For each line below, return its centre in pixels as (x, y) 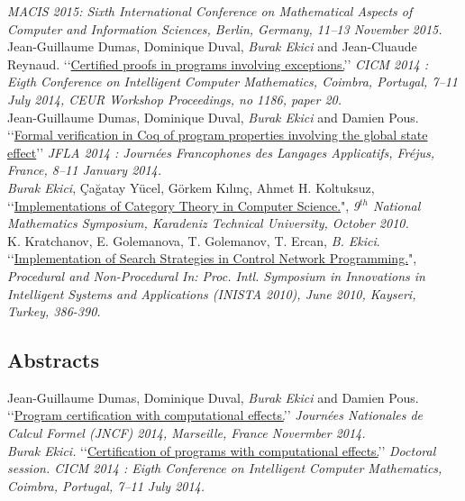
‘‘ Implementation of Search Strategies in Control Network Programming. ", (212, 258)
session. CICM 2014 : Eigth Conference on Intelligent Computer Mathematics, (225, 468)
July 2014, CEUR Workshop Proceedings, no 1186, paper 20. (174, 99)
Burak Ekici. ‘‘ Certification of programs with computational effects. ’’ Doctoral (222, 450)
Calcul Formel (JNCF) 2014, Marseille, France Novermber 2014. (187, 433)
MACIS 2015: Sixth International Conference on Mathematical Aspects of (210, 11)
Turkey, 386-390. (54, 311)
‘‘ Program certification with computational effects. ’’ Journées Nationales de (215, 415)
